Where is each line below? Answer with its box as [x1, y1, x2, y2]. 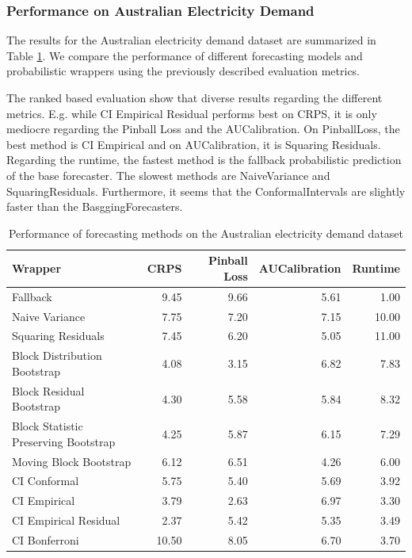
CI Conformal [12, 472, 79, 489]
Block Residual [12, 382, 85, 399]
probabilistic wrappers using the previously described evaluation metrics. [6, 63, 360, 79]
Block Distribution [12, 347, 102, 364]
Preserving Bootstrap [12, 433, 116, 449]
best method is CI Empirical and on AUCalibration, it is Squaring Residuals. [6, 136, 381, 152]
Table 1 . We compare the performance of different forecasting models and [6, 47, 363, 63]
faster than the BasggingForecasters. [6, 198, 183, 215]
